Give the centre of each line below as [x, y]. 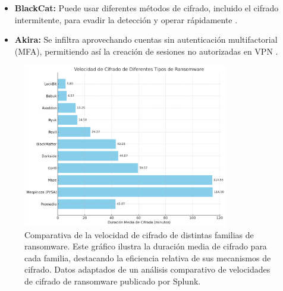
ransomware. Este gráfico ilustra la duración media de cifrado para [146, 246]
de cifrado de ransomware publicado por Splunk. [113, 281]
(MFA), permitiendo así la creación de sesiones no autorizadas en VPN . [146, 51]
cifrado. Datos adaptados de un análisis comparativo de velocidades [147, 269]
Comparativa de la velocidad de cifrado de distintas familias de [139, 234]
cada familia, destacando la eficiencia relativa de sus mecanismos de [148, 257]
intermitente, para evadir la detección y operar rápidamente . [126, 19]
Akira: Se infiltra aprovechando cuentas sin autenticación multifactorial [146, 39]
